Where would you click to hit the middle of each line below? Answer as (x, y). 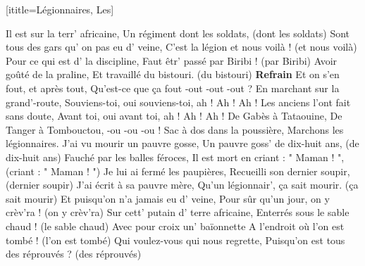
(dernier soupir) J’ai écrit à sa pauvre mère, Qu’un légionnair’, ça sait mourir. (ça (182, 185)
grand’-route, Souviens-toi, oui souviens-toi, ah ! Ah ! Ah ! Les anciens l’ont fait (178, 102)
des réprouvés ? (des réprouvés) (74, 254)
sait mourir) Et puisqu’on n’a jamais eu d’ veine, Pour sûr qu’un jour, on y (168, 198)
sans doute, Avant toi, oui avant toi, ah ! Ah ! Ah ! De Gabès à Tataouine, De (174, 116)
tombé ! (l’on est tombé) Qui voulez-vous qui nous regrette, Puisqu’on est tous (175, 240)
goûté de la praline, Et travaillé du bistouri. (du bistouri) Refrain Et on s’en (173, 74)
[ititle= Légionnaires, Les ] (60, 9)
